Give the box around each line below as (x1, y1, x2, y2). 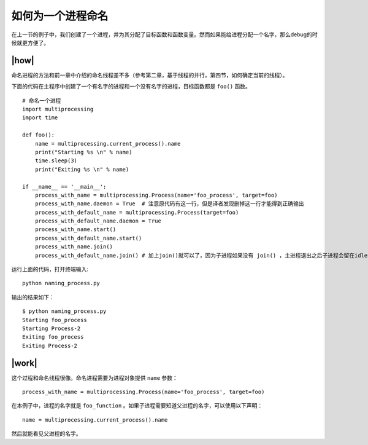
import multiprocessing (22, 106, 94, 113)
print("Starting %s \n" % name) (34, 148, 132, 156)
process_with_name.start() (34, 226, 117, 233)
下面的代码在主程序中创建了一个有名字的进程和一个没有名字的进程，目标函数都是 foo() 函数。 (11, 83, 251, 90)
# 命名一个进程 (22, 97, 61, 104)
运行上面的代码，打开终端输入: (11, 266, 89, 273)
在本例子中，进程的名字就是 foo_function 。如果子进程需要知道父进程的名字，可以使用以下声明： (11, 402, 263, 409)
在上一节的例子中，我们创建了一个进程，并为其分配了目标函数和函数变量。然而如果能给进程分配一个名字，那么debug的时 (11, 31, 318, 38)
